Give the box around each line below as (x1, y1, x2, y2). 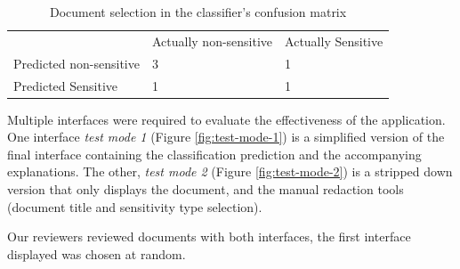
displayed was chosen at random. (7, 244, 186, 263)
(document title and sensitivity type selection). (7, 197, 262, 216)
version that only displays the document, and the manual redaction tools (7, 180, 404, 198)
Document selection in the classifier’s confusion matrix (50, 3, 347, 20)
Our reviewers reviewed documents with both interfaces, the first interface (7, 227, 411, 246)
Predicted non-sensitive (13, 53, 140, 72)
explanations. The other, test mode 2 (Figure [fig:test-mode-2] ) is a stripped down (7, 162, 453, 181)
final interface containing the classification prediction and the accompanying (7, 144, 422, 163)
